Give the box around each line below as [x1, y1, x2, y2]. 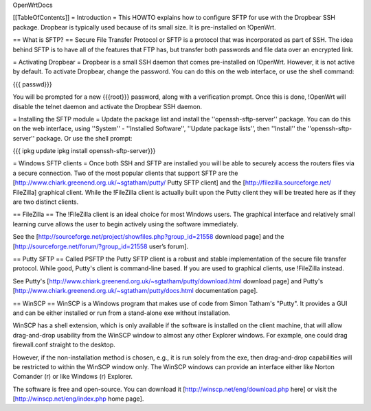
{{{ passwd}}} [12, 80, 52, 89]
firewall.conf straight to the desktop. [12, 340, 116, 349]
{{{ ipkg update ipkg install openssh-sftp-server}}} [12, 147, 156, 155]
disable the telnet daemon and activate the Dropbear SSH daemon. [12, 102, 203, 110]
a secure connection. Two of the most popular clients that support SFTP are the [12, 169, 238, 177]
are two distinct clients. [12, 198, 79, 206]
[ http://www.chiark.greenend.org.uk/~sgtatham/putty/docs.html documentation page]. [12, 287, 258, 295]
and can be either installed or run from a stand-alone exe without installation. [12, 309, 231, 317]
